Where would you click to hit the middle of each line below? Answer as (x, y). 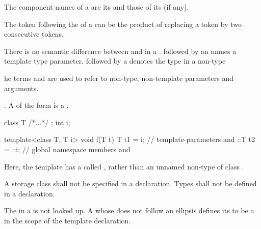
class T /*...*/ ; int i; (37, 122)
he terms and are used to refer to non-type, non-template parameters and (119, 78)
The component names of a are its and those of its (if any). (97, 7)
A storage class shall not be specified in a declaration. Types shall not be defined (130, 183)
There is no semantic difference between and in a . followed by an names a (120, 51)
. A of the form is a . (36, 105)
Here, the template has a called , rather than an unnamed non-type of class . (124, 166)
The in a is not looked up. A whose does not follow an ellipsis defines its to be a (129, 210)
